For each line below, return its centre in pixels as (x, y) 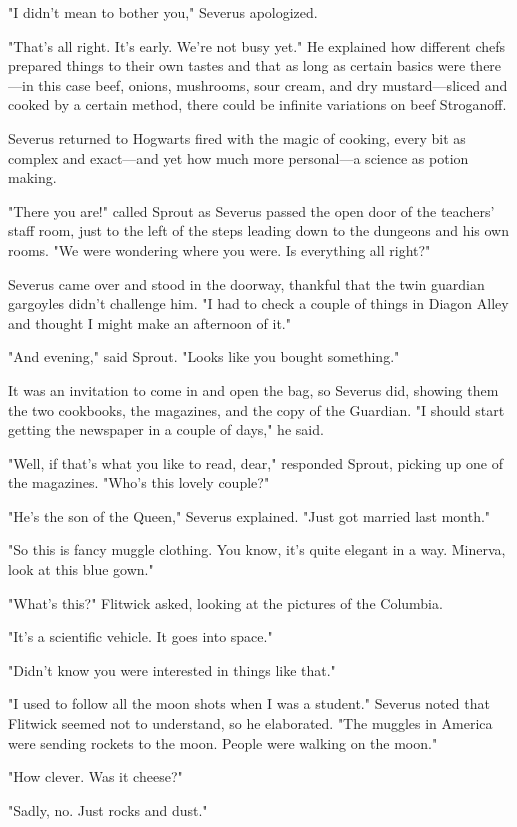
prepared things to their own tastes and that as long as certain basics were (237, 65)
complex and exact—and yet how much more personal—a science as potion (238, 157)
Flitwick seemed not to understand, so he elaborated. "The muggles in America (250, 723)
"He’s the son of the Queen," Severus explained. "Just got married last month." (249, 515)
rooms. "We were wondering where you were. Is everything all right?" (219, 249)
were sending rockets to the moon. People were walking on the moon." (223, 742)
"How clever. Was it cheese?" (95, 776)
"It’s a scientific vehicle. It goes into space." (140, 636)
